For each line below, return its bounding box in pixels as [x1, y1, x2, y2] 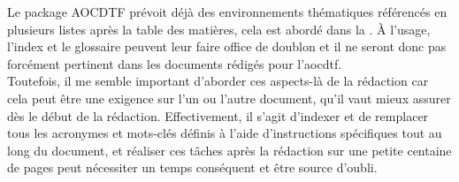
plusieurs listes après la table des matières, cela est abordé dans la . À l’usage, [7, 19, 431, 38]
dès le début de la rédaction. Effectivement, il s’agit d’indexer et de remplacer [7, 106, 429, 125]
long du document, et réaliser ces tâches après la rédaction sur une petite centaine [7, 140, 452, 159]
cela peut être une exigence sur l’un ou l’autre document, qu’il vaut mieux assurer [7, 88, 451, 107]
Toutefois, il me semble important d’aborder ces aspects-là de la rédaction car [7, 72, 429, 90]
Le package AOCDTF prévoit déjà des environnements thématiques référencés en [7, 3, 448, 20]
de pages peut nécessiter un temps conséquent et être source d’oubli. [7, 158, 378, 177]
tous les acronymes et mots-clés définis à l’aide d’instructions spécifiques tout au [7, 124, 442, 142]
